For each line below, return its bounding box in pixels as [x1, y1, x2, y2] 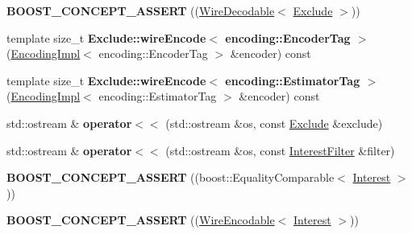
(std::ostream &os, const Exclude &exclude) [165, 114, 383, 131]
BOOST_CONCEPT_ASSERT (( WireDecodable [6, 2, 275, 18]
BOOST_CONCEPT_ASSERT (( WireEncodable [6, 211, 275, 228]
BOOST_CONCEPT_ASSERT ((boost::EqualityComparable [6, 169, 335, 186]
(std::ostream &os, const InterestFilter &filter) [165, 142, 395, 158]
